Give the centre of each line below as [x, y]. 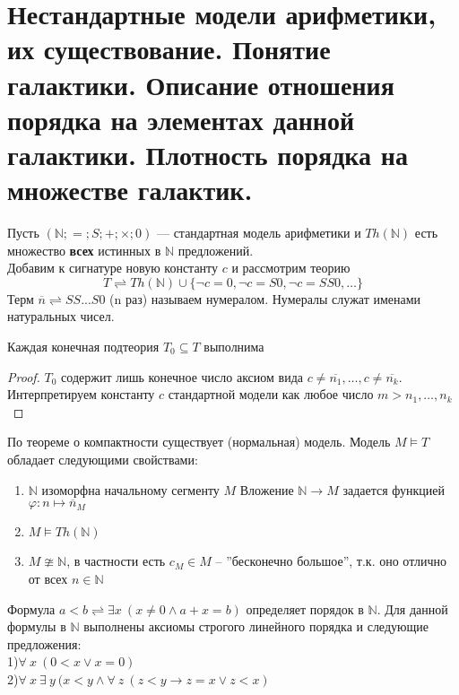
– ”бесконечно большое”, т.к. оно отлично [331, 561]
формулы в [37, 626]
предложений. [216, 250]
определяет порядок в [305, 608]
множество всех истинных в [84, 250]
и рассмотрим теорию [291, 268]
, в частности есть [116, 561]
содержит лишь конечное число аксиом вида [182, 376]
